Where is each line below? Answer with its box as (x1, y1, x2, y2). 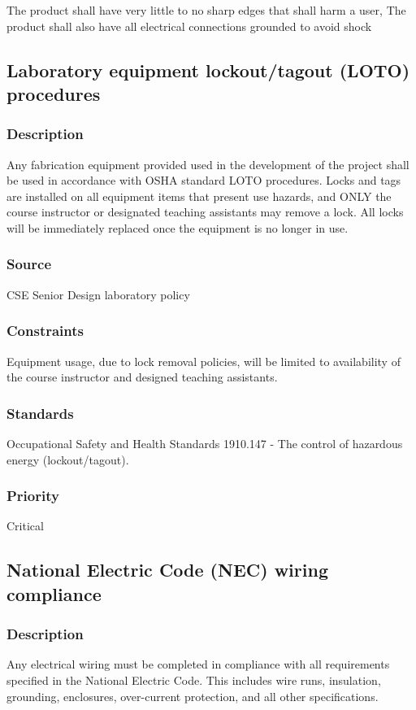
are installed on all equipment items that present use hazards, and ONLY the (6, 187, 392, 204)
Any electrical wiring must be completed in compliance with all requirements (6, 656, 390, 673)
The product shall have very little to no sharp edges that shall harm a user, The (6, 2, 406, 18)
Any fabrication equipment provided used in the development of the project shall (6, 155, 409, 172)
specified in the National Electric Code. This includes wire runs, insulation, (6, 671, 381, 688)
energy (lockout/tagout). (6, 451, 129, 468)
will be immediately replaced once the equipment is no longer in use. (6, 219, 349, 236)
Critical (6, 517, 44, 534)
